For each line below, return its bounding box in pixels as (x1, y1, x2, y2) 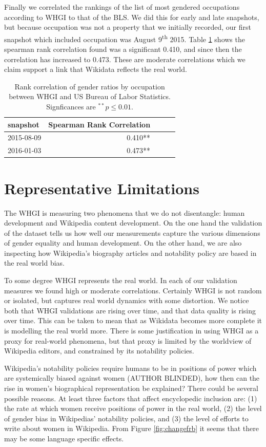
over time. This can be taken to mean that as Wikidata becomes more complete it (4, 315, 262, 326)
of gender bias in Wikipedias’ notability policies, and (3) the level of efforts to (4, 413, 249, 423)
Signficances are (46, 101, 96, 111)
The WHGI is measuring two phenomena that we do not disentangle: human (4, 207, 245, 218)
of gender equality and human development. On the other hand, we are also (4, 237, 242, 248)
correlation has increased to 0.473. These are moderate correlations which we (4, 53, 245, 64)
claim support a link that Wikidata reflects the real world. (4, 64, 187, 74)
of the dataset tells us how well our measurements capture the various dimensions (4, 227, 260, 238)
